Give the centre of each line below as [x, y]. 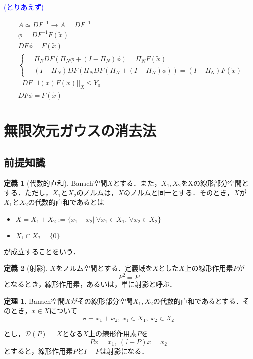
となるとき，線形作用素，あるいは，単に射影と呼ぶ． [90, 284]
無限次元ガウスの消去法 [80, 131]
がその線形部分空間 [102, 300]
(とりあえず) [24, 7]
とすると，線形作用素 [39, 351]
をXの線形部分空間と [215, 182]
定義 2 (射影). [26, 268]
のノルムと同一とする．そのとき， [178, 192]
